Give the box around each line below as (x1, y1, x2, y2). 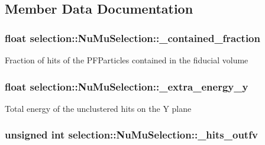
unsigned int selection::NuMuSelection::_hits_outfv (5, 127, 258, 142)
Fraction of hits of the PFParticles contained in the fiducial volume (5, 54, 248, 66)
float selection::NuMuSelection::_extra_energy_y (5, 79, 248, 94)
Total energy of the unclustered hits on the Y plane (5, 102, 192, 114)
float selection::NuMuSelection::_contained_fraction (5, 30, 260, 45)
